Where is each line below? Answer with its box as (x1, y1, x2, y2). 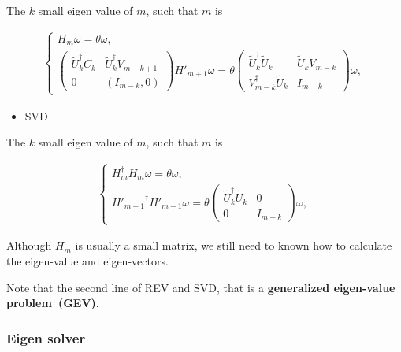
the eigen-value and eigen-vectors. (6, 252, 169, 269)
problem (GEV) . (6, 295, 99, 311)
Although (6, 237, 52, 254)
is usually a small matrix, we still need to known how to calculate (75, 237, 392, 254)
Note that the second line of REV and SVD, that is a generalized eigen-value (6, 279, 395, 295)
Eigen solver (6, 328, 86, 347)
